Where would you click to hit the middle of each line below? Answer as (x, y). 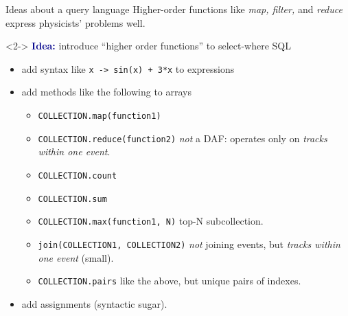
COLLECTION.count (78, 176)
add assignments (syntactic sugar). (94, 303)
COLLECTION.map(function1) (100, 116)
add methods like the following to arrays (106, 92)
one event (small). (76, 257)
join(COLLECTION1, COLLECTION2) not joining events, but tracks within (189, 244)
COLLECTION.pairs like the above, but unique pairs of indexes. (170, 281)
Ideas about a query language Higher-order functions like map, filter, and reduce (174, 9)
